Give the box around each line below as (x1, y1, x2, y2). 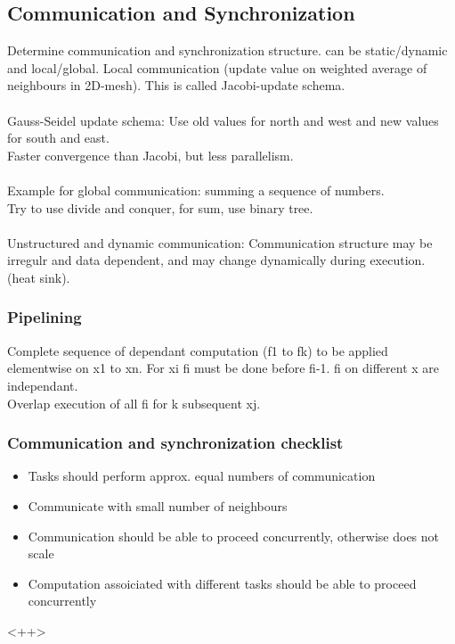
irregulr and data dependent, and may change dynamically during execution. (7, 251, 426, 269)
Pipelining (7, 306, 82, 328)
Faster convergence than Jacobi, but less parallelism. (7, 145, 294, 164)
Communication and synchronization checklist (7, 432, 344, 454)
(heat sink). (7, 268, 70, 286)
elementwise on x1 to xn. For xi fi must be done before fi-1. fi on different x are (7, 359, 440, 377)
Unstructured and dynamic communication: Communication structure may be (7, 233, 433, 252)
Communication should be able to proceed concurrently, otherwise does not (28, 526, 440, 545)
